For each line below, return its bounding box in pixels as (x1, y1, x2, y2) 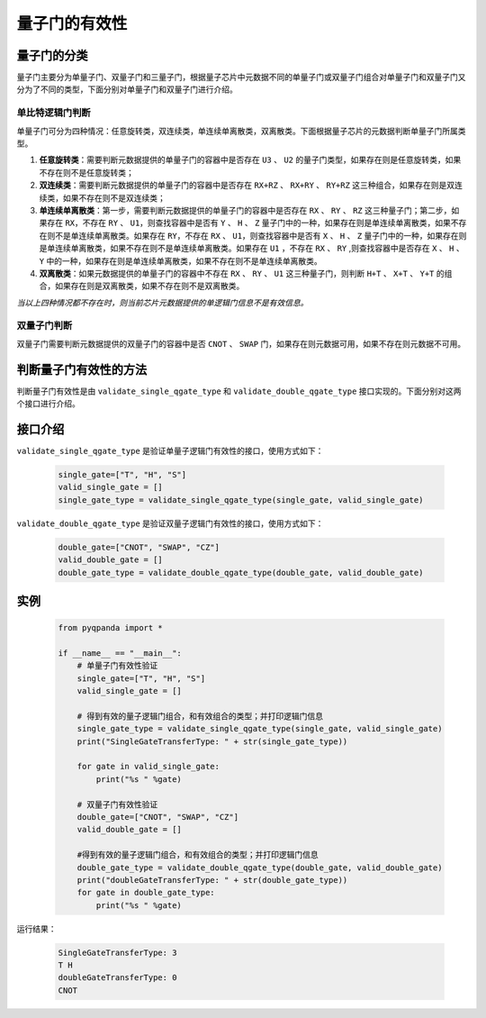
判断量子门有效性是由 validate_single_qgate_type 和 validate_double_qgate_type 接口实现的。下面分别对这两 (16, 386, 463, 396)
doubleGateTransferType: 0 (58, 973, 177, 983)
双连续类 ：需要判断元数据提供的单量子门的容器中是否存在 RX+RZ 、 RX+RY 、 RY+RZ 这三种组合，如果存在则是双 (39, 180, 455, 191)
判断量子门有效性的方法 (16, 361, 148, 377)
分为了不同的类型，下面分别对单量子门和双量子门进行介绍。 (16, 84, 238, 95)
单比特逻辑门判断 (16, 106, 91, 119)
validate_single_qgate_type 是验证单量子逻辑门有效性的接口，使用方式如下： (16, 446, 324, 457)
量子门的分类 (16, 48, 88, 63)
